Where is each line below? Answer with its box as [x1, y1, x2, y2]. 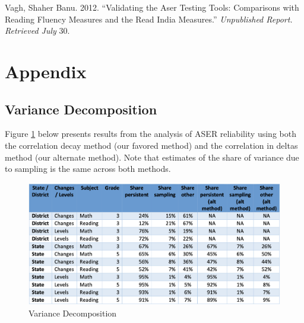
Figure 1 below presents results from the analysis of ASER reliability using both [5, 127, 296, 140]
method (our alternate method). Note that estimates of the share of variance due [5, 151, 299, 163]
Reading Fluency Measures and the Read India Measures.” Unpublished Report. [5, 12, 293, 25]
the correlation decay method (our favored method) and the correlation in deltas [5, 139, 298, 151]
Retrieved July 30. [5, 24, 70, 37]
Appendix [5, 59, 87, 83]
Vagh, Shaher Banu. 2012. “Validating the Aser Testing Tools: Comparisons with [5, 1, 299, 13]
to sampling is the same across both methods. [5, 162, 171, 175]
